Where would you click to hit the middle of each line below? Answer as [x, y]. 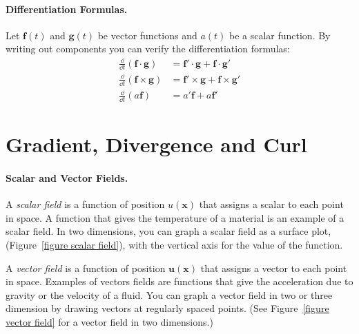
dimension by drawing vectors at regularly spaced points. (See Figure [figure [167, 308]
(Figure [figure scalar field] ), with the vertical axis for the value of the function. [174, 245]
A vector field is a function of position [86, 268]
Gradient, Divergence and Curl [156, 144]
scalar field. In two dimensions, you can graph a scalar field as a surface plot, [168, 231]
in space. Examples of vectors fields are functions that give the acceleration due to [179, 281]
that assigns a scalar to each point [271, 204]
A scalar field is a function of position [85, 204]
